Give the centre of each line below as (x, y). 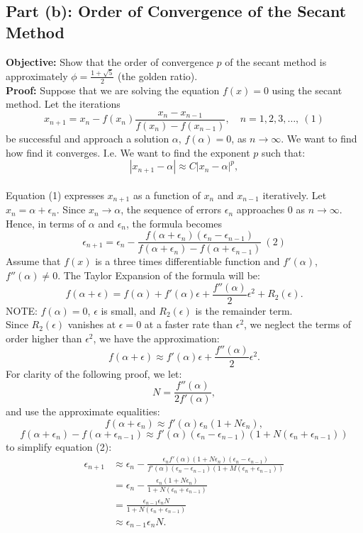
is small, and (128, 310)
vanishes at (92, 324)
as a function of (167, 195)
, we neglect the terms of (298, 324)
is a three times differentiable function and (188, 261)
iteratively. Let (295, 195)
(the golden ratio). (158, 75)
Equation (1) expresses (55, 195)
